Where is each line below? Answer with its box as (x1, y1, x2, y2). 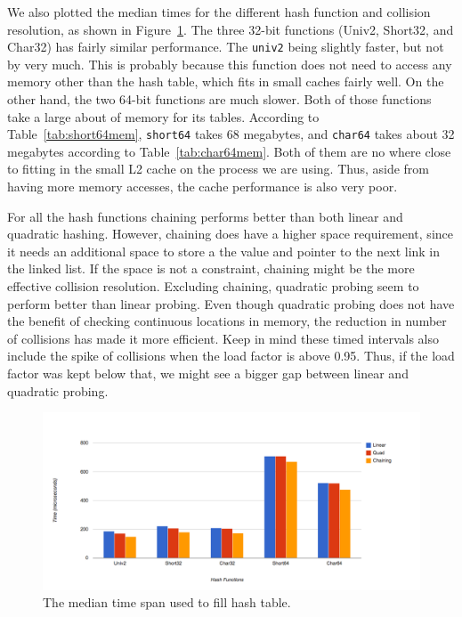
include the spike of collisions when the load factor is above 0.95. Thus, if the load (7, 346, 455, 365)
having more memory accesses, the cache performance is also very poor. (7, 177, 398, 196)
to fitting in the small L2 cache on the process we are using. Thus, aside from (7, 159, 429, 178)
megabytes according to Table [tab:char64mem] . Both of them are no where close (7, 142, 451, 160)
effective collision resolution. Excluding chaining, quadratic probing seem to (7, 277, 419, 296)
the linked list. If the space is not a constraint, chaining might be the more (7, 259, 415, 278)
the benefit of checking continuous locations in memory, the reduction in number (7, 312, 447, 330)
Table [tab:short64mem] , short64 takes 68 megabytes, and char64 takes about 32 (7, 125, 455, 143)
